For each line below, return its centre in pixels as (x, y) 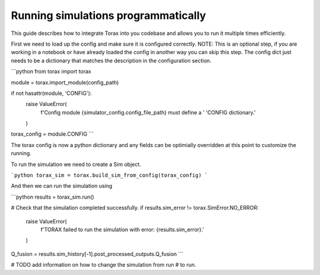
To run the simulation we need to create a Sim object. (76, 164)
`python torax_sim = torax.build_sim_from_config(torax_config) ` (110, 175)
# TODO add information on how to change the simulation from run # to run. (104, 265)
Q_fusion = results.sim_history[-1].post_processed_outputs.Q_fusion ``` (97, 254)
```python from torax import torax (51, 72)
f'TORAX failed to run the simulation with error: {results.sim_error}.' (122, 229)
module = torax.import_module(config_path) (65, 82)
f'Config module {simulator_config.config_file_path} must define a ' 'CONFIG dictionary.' (148, 112)
